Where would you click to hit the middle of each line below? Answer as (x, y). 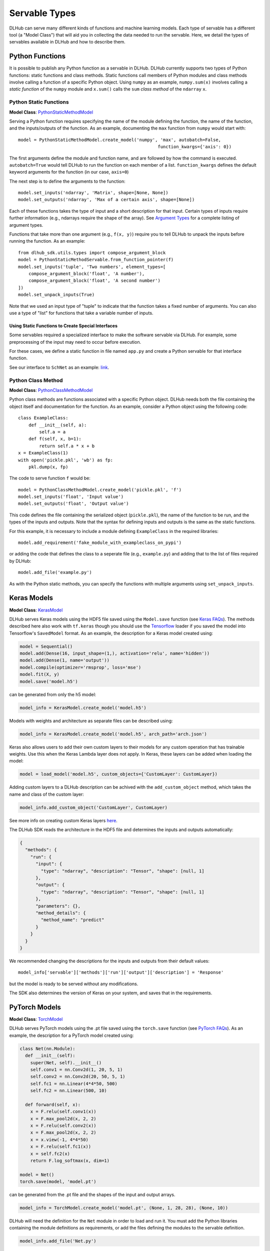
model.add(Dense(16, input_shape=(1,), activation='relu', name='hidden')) (115, 654)
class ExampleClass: (43, 418)
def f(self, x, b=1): (55, 439)
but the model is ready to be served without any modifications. (74, 984)
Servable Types (42, 13)
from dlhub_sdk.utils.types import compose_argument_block (92, 252)
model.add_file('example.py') (55, 572)
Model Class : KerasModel (36, 610)
